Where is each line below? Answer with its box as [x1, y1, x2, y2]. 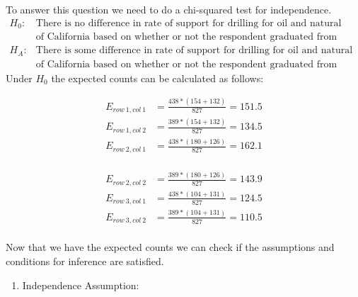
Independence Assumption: [22, 277, 139, 292]
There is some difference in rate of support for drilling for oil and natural [35, 45, 353, 56]
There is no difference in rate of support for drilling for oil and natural [35, 18, 342, 28]
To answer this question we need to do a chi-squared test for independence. [6, 2, 332, 16]
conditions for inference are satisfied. [6, 253, 164, 268]
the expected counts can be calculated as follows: [51, 70, 264, 85]
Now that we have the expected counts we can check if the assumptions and [6, 240, 335, 254]
